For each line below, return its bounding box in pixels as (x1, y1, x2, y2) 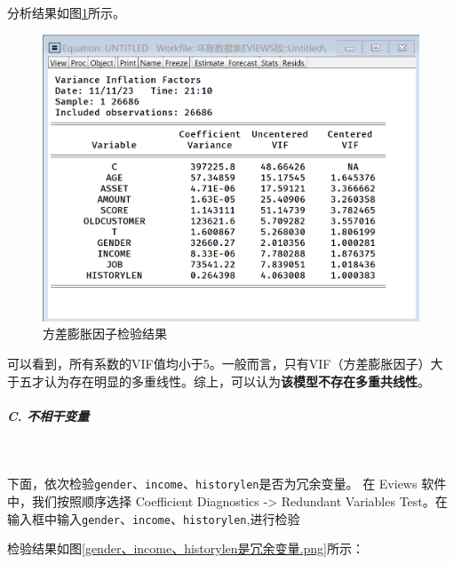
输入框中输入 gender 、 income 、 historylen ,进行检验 (7, 509, 300, 528)
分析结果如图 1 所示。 (7, 4, 125, 21)
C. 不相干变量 (7, 406, 90, 425)
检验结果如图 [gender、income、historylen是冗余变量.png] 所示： (7, 539, 364, 558)
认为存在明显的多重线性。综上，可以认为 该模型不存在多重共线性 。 (44, 371, 430, 390)
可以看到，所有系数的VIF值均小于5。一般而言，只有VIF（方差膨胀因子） (7, 353, 431, 372)
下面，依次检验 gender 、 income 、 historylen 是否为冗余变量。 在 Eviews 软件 (7, 474, 447, 493)
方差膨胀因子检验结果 (43, 324, 167, 343)
